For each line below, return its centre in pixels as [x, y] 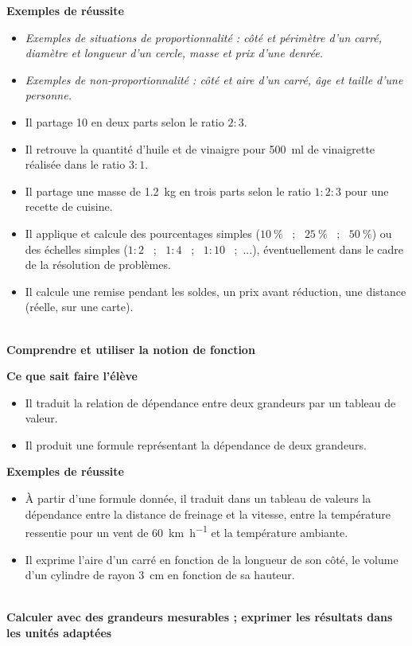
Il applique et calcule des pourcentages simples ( [142, 233]
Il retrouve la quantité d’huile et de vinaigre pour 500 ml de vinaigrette [200, 148]
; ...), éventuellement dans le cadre [319, 249]
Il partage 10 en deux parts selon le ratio [124, 121]
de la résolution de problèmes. [98, 265]
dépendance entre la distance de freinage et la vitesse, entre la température [208, 514]
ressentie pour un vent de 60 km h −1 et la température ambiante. [187, 531]
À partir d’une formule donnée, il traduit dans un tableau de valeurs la [198, 498]
